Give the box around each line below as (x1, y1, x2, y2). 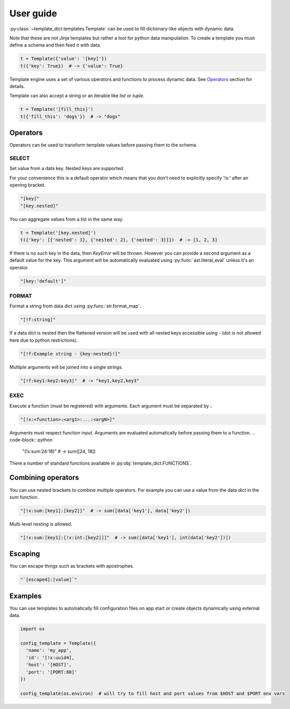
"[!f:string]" (20, 317, 56, 323)
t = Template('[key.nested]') (20, 230, 96, 236)
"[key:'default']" (20, 278, 67, 284)
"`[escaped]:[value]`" (20, 577, 77, 582)
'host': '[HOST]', (26, 662, 72, 668)
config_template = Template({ (20, 640, 96, 647)
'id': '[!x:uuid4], (26, 655, 75, 660)
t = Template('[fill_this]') (20, 107, 94, 112)
